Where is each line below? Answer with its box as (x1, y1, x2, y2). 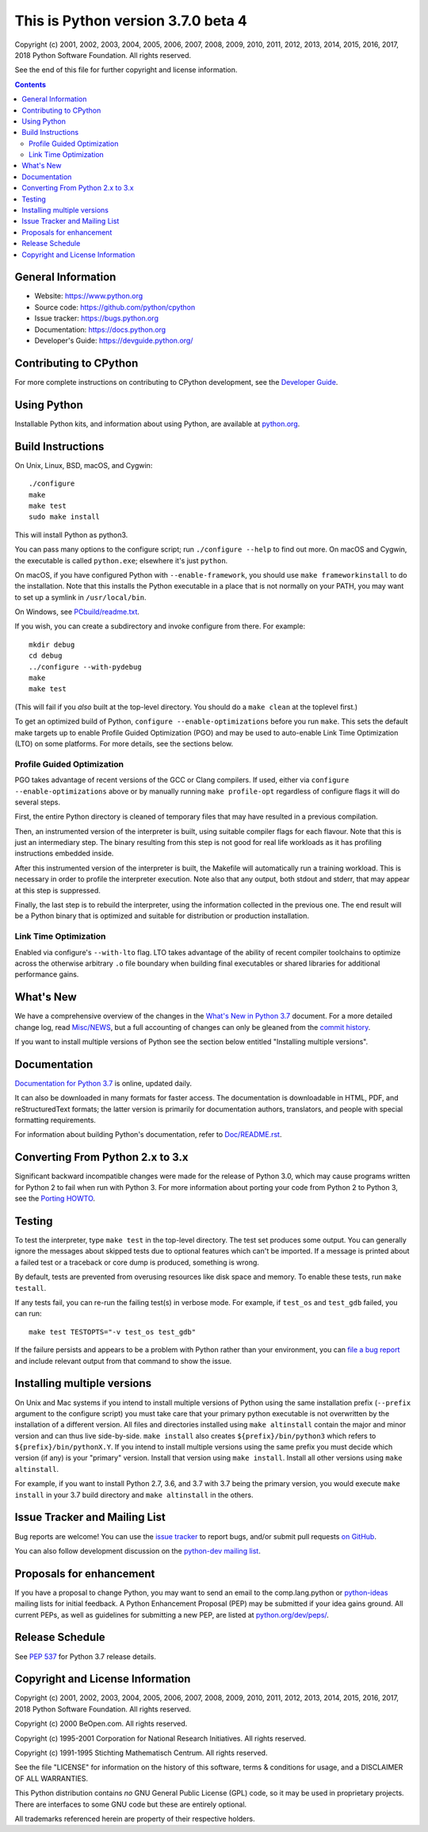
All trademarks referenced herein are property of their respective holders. (14, 1814, 255, 1823)
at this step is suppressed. (14, 885, 101, 895)
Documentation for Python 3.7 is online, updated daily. (14, 1078, 192, 1088)
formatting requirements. (14, 1116, 97, 1125)
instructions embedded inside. (14, 849, 114, 858)
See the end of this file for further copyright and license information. (14, 65, 238, 75)
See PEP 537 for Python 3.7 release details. (14, 1651, 156, 1661)
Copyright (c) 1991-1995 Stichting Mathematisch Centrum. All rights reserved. (14, 1748, 268, 1757)
